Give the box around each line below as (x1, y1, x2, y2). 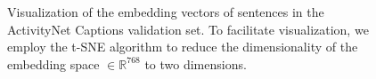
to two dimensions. (144, 54, 247, 73)
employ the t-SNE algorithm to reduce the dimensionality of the (7, 37, 358, 56)
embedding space (7, 54, 100, 73)
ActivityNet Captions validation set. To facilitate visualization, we (7, 20, 369, 38)
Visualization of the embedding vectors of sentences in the (7, 3, 324, 20)
